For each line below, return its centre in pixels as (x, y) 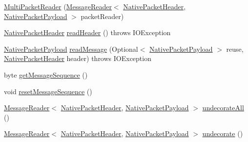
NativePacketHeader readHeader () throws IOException (87, 32)
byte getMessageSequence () (46, 74)
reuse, (235, 49)
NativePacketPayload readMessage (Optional (71, 49)
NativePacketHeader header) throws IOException (78, 58)
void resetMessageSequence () (48, 91)
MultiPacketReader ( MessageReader (58, 6)
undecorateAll (223, 108)
